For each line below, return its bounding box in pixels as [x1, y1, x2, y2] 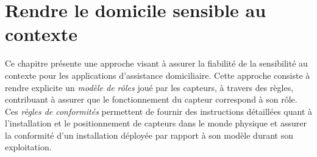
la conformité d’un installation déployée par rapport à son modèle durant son [5, 128, 293, 141]
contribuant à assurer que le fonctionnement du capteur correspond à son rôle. [5, 93, 297, 106]
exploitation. [5, 141, 52, 153]
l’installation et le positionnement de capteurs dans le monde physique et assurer [5, 117, 307, 130]
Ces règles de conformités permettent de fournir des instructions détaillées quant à [5, 104, 313, 117]
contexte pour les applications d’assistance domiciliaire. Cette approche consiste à [5, 68, 310, 81]
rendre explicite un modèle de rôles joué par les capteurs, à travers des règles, [5, 81, 294, 93]
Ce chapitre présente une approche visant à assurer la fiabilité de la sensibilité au [5, 57, 308, 70]
